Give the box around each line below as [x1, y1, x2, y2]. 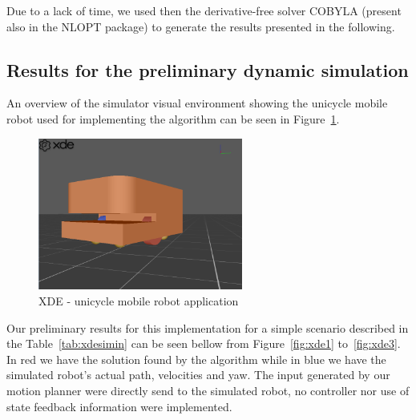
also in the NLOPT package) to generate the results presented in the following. [6, 18, 395, 34]
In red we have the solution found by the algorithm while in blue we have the [6, 350, 386, 367]
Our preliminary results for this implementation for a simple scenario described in [6, 319, 409, 336]
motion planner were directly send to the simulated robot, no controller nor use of [6, 382, 410, 399]
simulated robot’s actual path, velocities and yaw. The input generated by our [6, 366, 390, 383]
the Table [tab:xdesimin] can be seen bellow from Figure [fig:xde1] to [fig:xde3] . [6, 335, 401, 352]
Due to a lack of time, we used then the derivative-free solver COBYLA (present [6, 2, 402, 18]
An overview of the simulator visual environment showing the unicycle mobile [6, 95, 388, 111]
